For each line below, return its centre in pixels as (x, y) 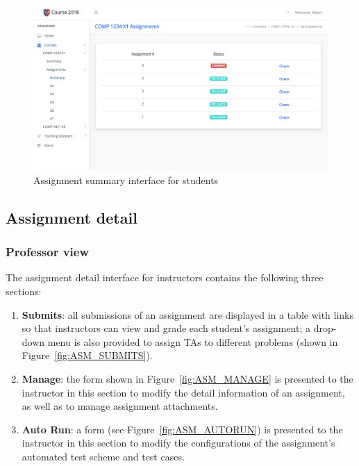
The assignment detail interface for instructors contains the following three (165, 277)
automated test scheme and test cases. (103, 456)
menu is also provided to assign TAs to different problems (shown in (193, 341)
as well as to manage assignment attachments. (120, 406)
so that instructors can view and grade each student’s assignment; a (166, 328)
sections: (24, 291)
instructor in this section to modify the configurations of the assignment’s (178, 443)
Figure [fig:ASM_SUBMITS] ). (87, 355)
